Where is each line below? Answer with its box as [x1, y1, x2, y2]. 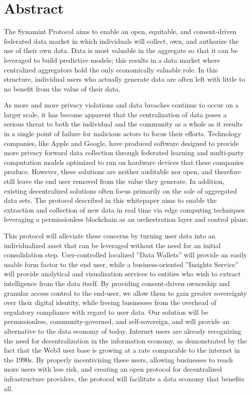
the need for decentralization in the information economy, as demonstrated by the [4, 335, 247, 345]
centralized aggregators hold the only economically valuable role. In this [4, 64, 218, 74]
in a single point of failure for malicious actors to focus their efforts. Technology [4, 128, 241, 139]
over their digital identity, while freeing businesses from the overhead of [4, 297, 217, 307]
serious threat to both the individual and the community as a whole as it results [4, 119, 243, 129]
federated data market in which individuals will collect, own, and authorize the [4, 36, 239, 46]
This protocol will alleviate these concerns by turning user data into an [4, 231, 216, 240]
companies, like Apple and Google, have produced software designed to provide [4, 138, 239, 148]
